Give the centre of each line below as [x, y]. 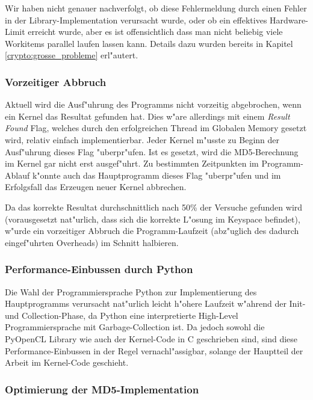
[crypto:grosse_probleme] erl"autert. [72, 55]
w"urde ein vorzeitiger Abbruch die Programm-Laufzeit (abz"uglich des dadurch [152, 231]
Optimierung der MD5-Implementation [102, 389]
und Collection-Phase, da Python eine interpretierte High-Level [122, 315]
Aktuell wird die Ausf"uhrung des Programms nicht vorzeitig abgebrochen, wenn [153, 104]
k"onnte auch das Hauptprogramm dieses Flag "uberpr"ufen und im [156, 175]
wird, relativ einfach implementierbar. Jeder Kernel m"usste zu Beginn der [142, 139]
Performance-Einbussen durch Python [99, 269]
